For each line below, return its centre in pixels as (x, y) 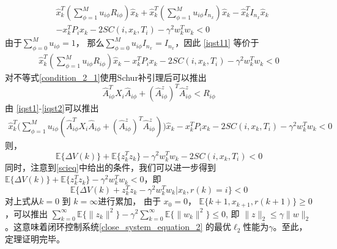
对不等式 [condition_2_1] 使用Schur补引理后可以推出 (106, 77)
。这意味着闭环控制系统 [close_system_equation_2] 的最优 (118, 227)
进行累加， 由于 (129, 201)
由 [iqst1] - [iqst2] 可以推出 (52, 108)
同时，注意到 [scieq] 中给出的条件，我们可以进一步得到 (111, 167)
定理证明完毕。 (35, 238)
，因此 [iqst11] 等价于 (217, 43)
